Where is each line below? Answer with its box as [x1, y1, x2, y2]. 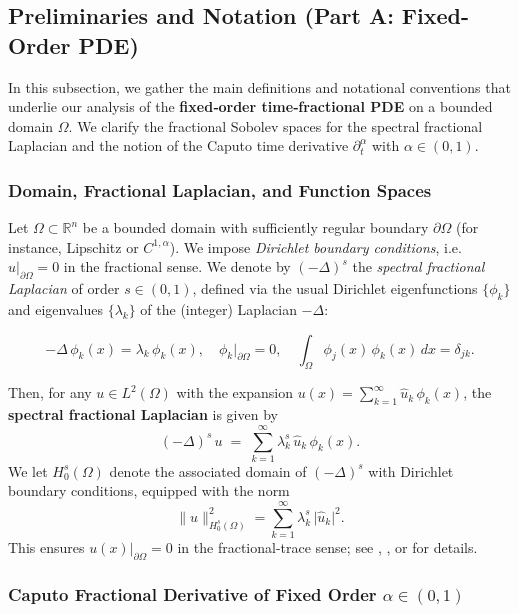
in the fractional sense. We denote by [63, 256, 291, 277]
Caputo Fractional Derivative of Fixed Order [8, 581, 377, 606]
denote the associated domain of [109, 460, 307, 481]
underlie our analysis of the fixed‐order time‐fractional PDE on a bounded [8, 96, 493, 117]
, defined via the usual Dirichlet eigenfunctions [192, 278, 478, 299]
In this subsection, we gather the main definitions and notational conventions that [8, 76, 511, 97]
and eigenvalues [8, 298, 103, 319]
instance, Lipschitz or [8, 236, 139, 257]
